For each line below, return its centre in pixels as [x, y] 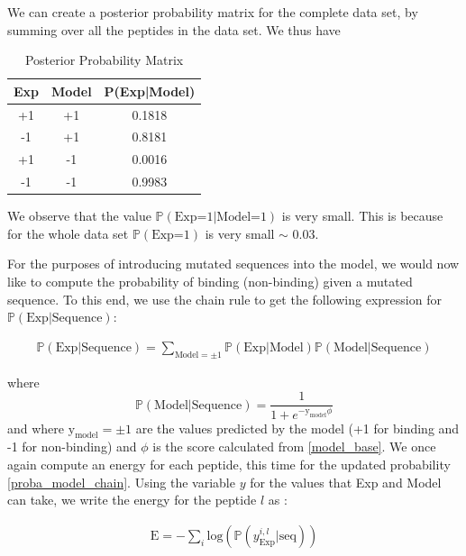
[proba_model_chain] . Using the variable [121, 482]
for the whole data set [68, 233]
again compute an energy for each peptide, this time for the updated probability [229, 464]
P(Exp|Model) [150, 91]
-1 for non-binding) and [72, 447]
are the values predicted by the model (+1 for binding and [297, 428]
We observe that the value [79, 216]
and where [36, 428]
